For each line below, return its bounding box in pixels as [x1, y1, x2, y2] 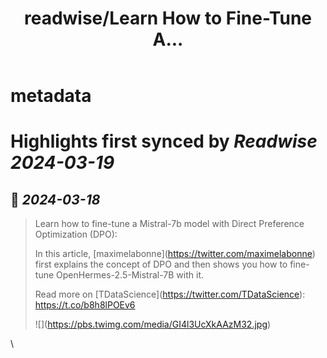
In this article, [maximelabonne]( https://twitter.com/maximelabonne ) [34, 248, 316, 260]
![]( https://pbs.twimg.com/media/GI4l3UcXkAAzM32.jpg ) [34, 318, 272, 331]
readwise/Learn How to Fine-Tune [23, 7, 313, 30]
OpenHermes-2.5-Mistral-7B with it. [56, 269, 205, 281]
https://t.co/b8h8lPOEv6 [34, 299, 136, 311]
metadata [10, 85, 92, 107]
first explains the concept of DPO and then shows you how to [34, 258, 288, 271]
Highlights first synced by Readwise [10, 130, 318, 153]
